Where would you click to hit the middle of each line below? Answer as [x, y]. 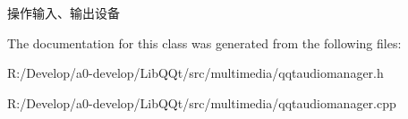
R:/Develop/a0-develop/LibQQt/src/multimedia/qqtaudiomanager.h [195, 73]
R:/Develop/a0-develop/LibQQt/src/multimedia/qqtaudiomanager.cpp [202, 102]
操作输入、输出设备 [64, 13]
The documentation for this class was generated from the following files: [204, 42]
